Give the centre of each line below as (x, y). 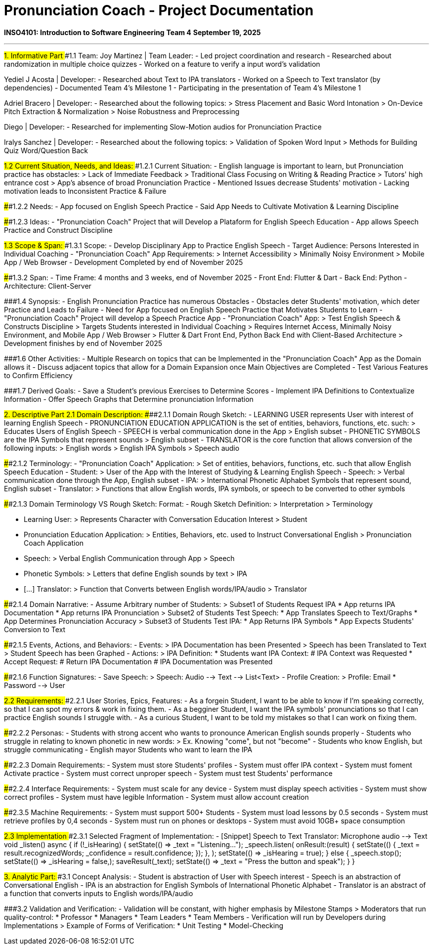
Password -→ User (35, 685)
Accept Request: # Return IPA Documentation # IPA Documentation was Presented (138, 661)
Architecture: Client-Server (48, 286)
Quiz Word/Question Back (46, 150)
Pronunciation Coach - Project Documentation (159, 10)
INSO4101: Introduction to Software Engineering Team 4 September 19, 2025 (132, 32)
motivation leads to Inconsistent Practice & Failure (85, 191)
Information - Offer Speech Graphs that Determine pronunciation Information (129, 399)
